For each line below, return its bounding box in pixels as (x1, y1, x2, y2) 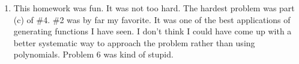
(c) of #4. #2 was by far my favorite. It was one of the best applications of (13, 13, 291, 25)
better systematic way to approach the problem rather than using (13, 36, 255, 49)
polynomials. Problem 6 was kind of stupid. (13, 48, 174, 60)
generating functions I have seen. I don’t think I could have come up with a (13, 25, 292, 37)
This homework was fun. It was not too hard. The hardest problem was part (13, 2, 295, 14)
